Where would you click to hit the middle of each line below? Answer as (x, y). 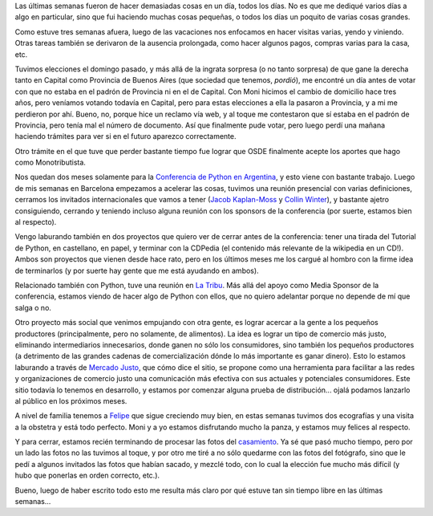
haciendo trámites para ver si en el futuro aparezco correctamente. (125, 136)
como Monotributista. (50, 163)
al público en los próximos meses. (71, 400)
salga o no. (33, 307)
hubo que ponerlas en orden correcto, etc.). (87, 475)
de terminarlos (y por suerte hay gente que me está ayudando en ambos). (137, 270)
